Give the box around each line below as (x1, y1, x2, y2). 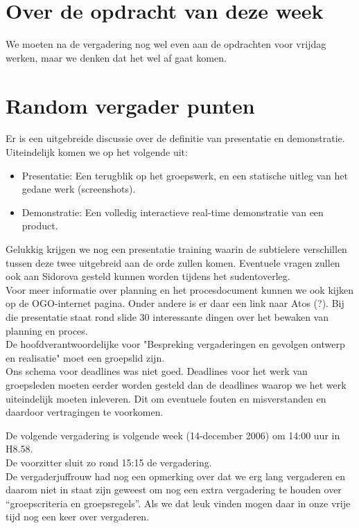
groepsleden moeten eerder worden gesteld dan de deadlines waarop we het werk (6, 377, 347, 391)
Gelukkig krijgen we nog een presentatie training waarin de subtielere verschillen (6, 242, 347, 256)
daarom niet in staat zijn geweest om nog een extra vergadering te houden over (6, 482, 342, 497)
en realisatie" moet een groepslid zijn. (6, 350, 165, 364)
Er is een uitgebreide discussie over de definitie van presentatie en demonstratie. (6, 131, 345, 146)
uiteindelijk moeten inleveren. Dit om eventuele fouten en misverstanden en (6, 391, 326, 405)
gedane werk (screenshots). (21, 182, 136, 196)
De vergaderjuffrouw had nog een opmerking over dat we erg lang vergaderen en (6, 468, 346, 483)
